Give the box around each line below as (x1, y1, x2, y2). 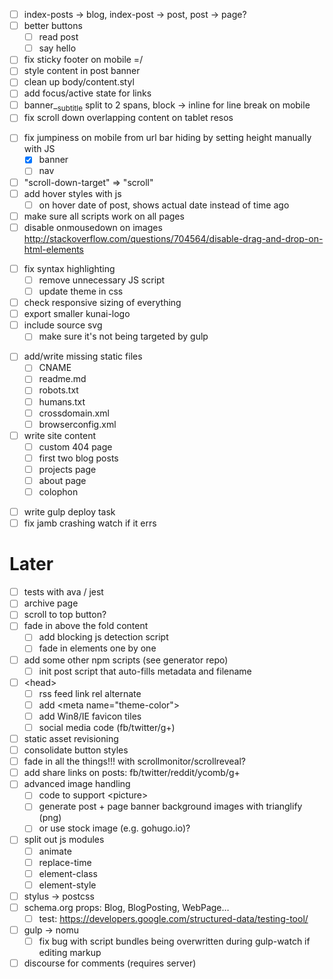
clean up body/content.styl (23, 76, 135, 88)
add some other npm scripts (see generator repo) (23, 654, 229, 666)
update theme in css (38, 285, 124, 297)
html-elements (23, 243, 84, 255)
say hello (38, 42, 77, 54)
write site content (23, 429, 97, 441)
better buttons (23, 20, 83, 32)
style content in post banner (23, 65, 141, 77)
